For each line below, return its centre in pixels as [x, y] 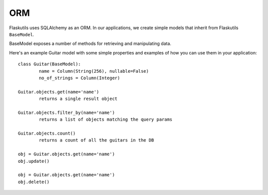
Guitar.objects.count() [47, 133]
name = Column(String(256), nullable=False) [94, 71]
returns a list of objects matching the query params [106, 120]
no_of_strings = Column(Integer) [79, 78]
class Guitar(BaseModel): [50, 64]
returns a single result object [78, 99]
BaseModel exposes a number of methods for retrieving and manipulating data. [90, 44]
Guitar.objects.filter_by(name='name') [67, 112]
